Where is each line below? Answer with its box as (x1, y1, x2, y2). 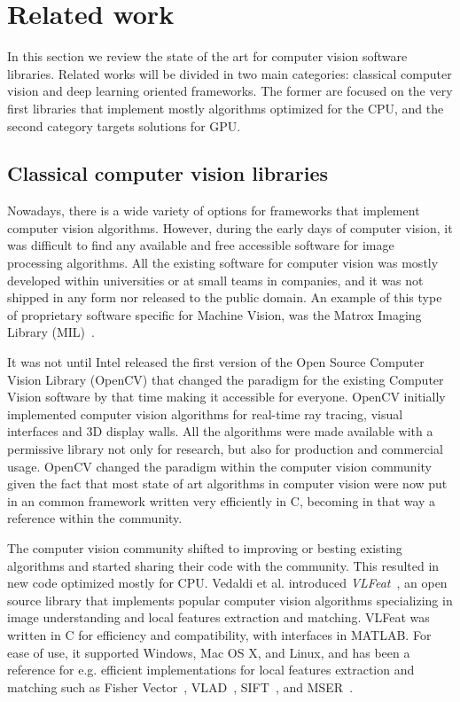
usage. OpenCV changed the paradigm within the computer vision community (7, 456, 432, 475)
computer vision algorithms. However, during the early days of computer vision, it (7, 218, 453, 237)
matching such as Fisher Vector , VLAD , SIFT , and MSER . (7, 677, 354, 696)
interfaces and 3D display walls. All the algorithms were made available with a (7, 422, 433, 441)
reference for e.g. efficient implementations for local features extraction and (7, 660, 415, 679)
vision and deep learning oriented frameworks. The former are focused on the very (7, 82, 453, 100)
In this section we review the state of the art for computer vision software (7, 47, 408, 66)
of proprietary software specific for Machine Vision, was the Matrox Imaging (7, 305, 422, 324)
